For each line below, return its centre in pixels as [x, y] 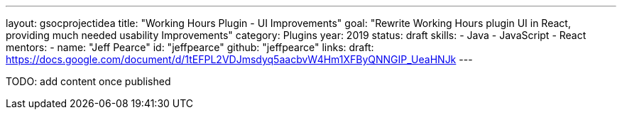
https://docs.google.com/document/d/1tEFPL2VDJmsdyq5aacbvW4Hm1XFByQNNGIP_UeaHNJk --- [239, 59]
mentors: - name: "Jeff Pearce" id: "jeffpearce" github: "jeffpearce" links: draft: [190, 47]
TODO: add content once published [88, 81]
